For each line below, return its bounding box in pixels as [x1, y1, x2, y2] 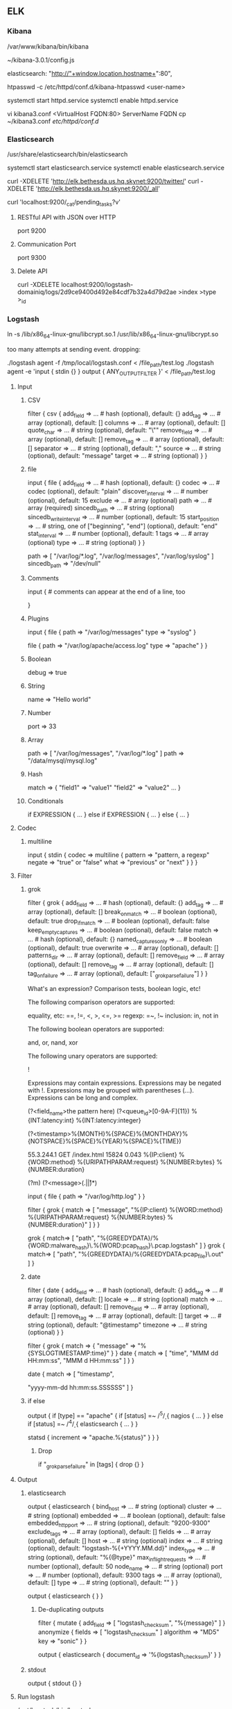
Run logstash [17, 1692, 55, 1701]
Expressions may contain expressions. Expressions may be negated [27, 1079, 222, 1087]
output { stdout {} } [27, 1678, 82, 1687]
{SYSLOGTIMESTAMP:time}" [27, 1348, 109, 1357]
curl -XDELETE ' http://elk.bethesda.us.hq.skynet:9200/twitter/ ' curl [7, 177, 199, 185]
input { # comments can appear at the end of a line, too [27, 587, 186, 596]
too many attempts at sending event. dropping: [7, 345, 141, 353]
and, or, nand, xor [27, 1038, 78, 1047]
